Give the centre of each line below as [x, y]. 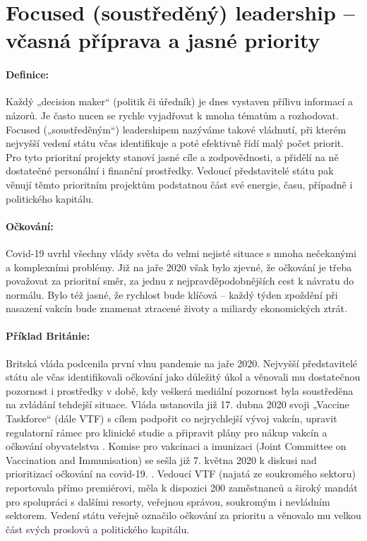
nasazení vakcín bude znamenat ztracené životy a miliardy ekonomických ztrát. [176, 308]
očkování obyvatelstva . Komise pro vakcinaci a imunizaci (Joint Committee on [176, 446]
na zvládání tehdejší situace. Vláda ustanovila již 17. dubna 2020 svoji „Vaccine [178, 404]
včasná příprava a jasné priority [163, 40]
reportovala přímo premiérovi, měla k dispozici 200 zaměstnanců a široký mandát [182, 488]
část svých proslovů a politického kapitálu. [98, 529]
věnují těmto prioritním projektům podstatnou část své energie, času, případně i [179, 184]
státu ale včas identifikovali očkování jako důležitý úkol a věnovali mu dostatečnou [183, 377]
